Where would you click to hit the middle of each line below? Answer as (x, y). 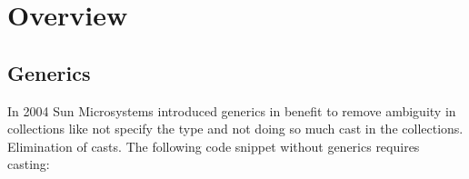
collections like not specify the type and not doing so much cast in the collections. (235, 129)
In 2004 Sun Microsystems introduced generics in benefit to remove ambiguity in (232, 110)
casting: (29, 164)
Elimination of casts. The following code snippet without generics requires (214, 146)
